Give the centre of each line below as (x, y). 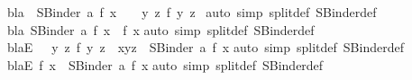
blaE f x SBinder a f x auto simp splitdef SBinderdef (165, 64)
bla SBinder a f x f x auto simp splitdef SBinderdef (160, 29)
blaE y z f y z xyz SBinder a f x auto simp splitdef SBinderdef (205, 47)
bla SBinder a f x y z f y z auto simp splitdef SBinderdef (192, 12)
